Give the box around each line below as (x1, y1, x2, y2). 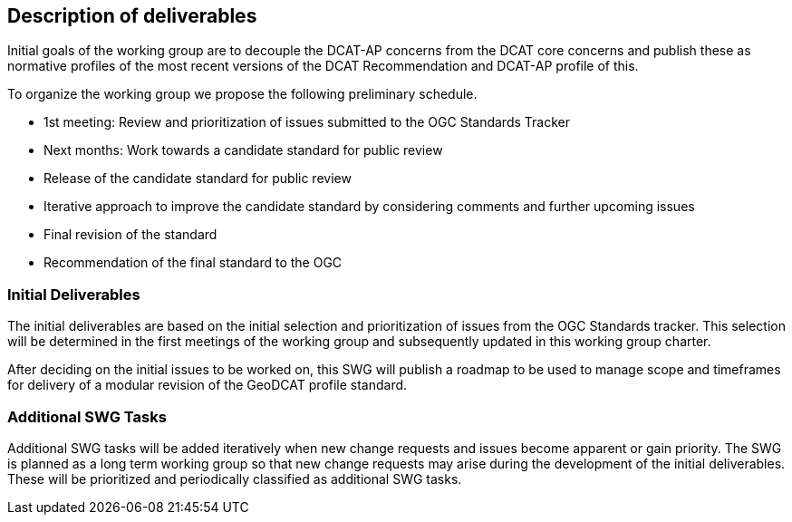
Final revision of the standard (43, 227, 217, 243)
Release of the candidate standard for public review (43, 170, 352, 187)
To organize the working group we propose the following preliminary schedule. (7, 86, 478, 102)
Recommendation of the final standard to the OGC (43, 255, 343, 271)
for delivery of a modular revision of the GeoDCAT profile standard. (7, 377, 408, 393)
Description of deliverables (7, 5, 257, 27)
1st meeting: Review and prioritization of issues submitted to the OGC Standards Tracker (43, 114, 570, 130)
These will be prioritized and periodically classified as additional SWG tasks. (7, 470, 462, 487)
